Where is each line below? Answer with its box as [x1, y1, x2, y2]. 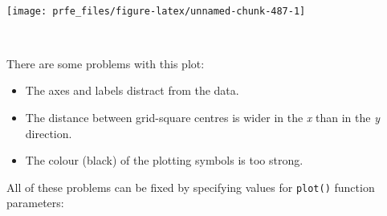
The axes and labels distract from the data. [25, 82, 239, 99]
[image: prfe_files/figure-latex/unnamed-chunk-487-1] [6, 5, 306, 17]
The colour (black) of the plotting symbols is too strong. [25, 152, 303, 169]
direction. [25, 124, 72, 141]
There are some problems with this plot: [6, 55, 205, 71]
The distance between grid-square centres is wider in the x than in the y [25, 109, 380, 126]
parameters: [6, 194, 64, 211]
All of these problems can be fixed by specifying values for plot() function [6, 178, 375, 195]
